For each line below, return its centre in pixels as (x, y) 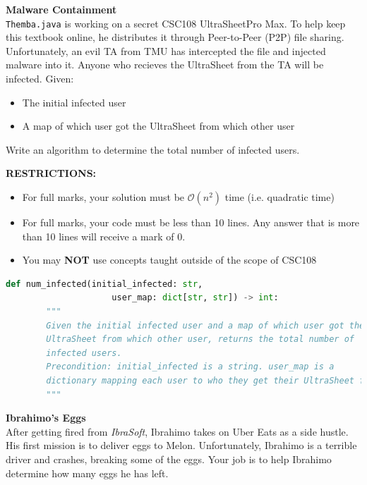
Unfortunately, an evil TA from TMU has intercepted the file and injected (166, 50)
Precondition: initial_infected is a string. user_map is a (190, 367)
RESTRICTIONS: (51, 173)
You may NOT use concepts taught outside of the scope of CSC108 (169, 260)
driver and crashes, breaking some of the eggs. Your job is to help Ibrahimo (169, 459)
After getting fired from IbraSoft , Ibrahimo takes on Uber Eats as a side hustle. (177, 431)
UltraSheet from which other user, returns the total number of (200, 339)
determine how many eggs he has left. (87, 473)
